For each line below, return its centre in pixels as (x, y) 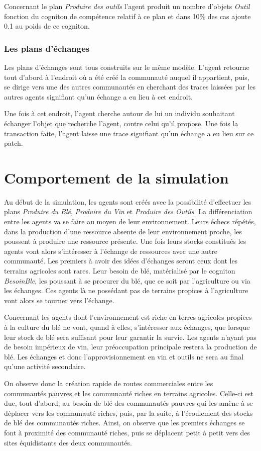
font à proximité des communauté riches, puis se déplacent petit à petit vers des (127, 432)
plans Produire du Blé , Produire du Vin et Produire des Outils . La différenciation (128, 211)
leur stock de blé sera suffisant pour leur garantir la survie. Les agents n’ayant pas (130, 337)
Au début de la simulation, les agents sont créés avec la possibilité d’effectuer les (128, 201)
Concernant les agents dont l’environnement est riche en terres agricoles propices (128, 317)
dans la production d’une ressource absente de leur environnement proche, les (123, 231)
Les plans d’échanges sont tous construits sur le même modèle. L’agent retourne (127, 67)
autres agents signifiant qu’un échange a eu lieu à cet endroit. (98, 96)
